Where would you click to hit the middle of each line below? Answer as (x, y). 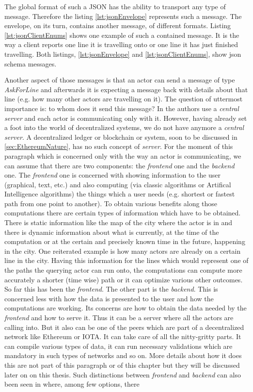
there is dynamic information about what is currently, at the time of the (112, 232)
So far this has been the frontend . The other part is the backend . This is (111, 289)
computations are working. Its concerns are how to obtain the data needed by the (126, 308)
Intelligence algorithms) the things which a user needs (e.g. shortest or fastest (120, 194)
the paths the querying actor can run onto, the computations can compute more (123, 270)
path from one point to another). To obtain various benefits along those (111, 203)
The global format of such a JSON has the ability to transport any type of (115, 6)
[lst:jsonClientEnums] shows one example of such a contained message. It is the (122, 35)
